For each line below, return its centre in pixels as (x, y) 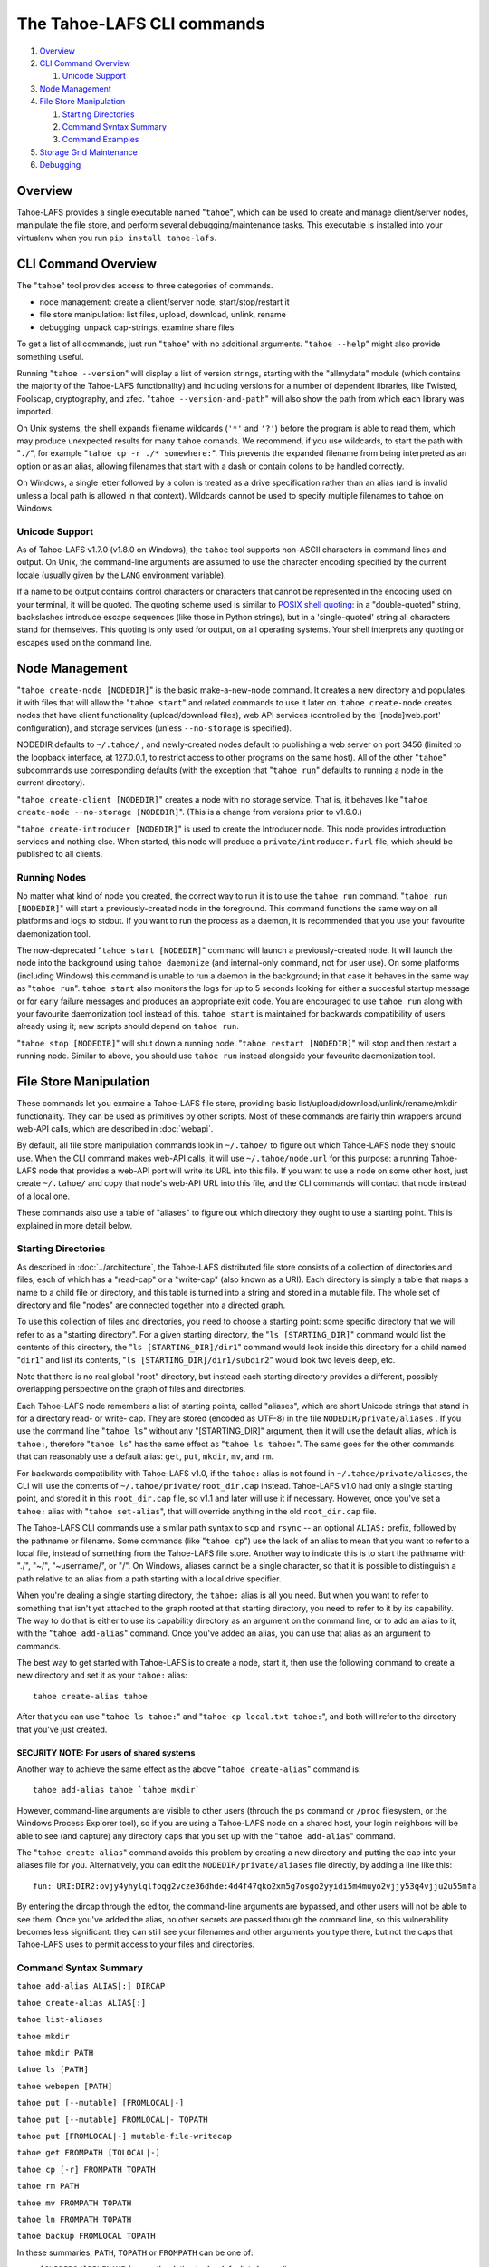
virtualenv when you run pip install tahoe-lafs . (117, 238)
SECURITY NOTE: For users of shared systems (106, 1752)
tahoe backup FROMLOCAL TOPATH (86, 2236)
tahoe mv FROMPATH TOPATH (74, 2203)
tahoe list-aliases (60, 2019)
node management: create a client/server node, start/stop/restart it (164, 302)
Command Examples (101, 140)
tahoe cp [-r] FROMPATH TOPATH (86, 2169)
